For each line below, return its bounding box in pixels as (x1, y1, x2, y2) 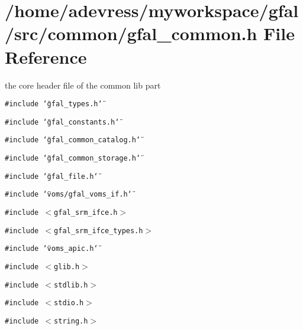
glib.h (54, 263, 80, 271)
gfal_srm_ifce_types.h (54, 226, 143, 235)
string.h (54, 316, 88, 325)
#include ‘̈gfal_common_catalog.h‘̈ (5, 136, 141, 145)
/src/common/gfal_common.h (5, 21, 257, 45)
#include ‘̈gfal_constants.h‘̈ (5, 117, 120, 126)
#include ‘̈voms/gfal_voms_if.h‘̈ (5, 190, 132, 199)
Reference (5, 44, 87, 68)
